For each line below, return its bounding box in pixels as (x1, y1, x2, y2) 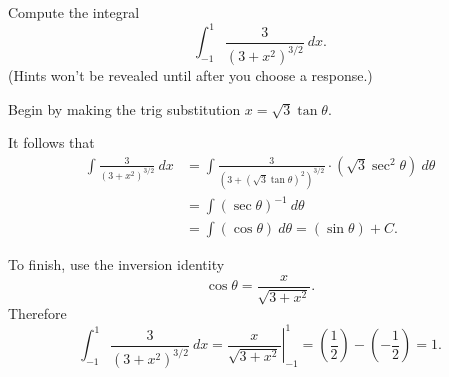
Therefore (8, 303, 67, 324)
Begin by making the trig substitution (8, 98, 241, 119)
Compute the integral (8, 2, 140, 22)
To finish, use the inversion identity (8, 254, 225, 275)
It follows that (8, 132, 95, 153)
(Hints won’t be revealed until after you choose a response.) (8, 65, 373, 86)
